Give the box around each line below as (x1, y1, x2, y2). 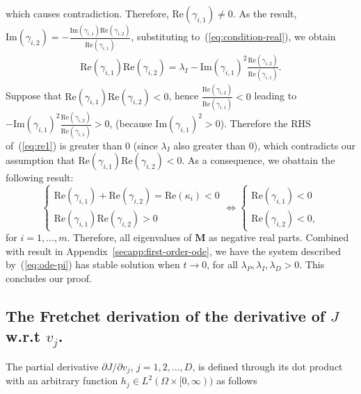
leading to (254, 88, 297, 103)
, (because (109, 116, 152, 131)
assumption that (6, 153, 75, 167)
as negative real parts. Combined (209, 230, 349, 245)
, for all (207, 257, 238, 272)
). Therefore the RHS (220, 116, 311, 131)
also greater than (173, 138, 246, 152)
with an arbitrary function (6, 373, 118, 388)
